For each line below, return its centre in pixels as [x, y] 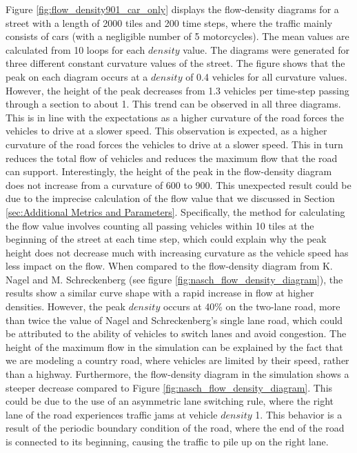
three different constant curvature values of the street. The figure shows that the [175, 63]
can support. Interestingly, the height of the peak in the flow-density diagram [169, 171]
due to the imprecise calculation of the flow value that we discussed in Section [170, 198]
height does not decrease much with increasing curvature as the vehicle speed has [177, 252]
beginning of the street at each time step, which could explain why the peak [166, 239]
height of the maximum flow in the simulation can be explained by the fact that [174, 346]
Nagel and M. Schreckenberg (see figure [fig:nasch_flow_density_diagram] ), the [174, 279]
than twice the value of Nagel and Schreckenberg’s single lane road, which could [174, 320]
